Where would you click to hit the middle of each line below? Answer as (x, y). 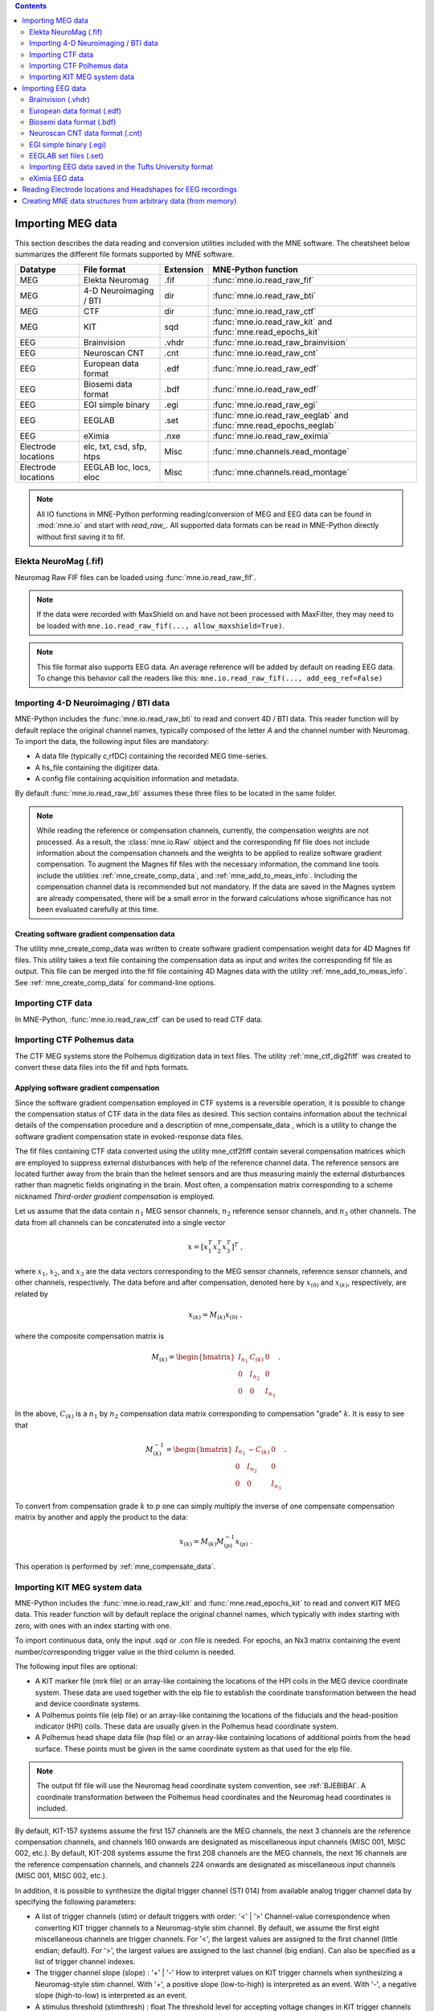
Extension (184, 269)
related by (31, 1293)
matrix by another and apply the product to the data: (101, 1517)
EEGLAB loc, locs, (117, 467)
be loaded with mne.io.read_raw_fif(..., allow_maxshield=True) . (161, 625)
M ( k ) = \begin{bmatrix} (193, 1358)
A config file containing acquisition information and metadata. (137, 779)
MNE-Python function (255, 269)
